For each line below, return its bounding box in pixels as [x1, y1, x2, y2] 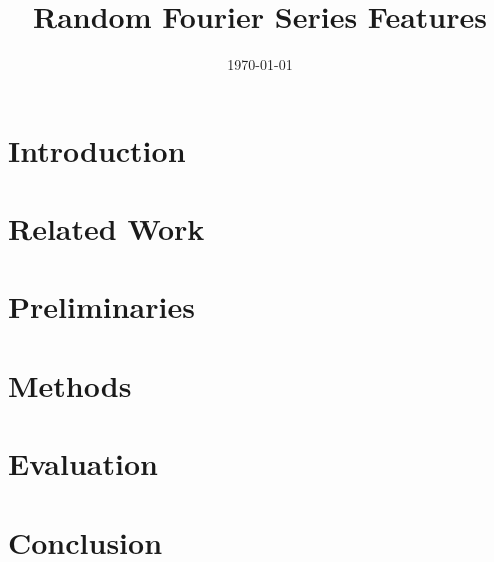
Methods [8, 364, 132, 405]
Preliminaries [8, 286, 195, 327]
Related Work [8, 208, 205, 249]
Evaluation [8, 443, 158, 484]
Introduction [8, 129, 186, 170]
